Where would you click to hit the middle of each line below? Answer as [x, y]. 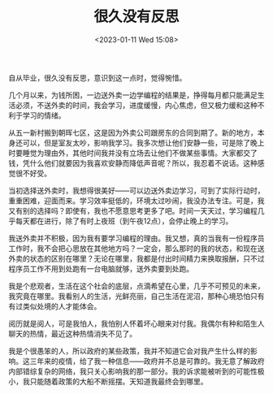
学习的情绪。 [44, 115]
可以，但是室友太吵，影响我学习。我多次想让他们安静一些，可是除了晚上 [143, 142]
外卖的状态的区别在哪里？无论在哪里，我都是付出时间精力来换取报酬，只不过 [136, 258]
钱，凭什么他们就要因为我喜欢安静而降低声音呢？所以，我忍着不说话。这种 [133, 162]
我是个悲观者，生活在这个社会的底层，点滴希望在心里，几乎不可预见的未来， [136, 286]
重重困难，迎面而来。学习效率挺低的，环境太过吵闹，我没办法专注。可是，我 [136, 201]
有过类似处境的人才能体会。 [55, 306]
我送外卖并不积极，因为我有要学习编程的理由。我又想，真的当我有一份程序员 [136, 238]
